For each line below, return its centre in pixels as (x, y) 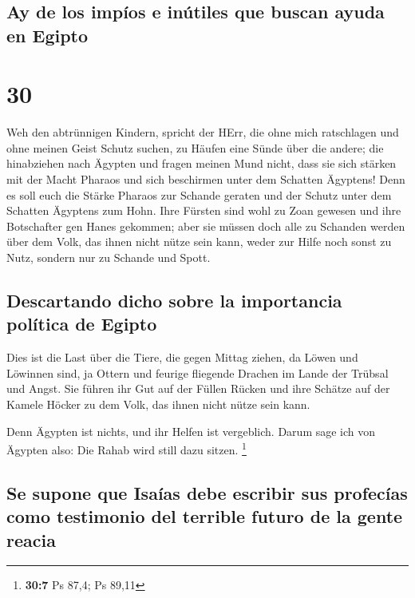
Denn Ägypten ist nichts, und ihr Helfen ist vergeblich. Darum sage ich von (191, 431)
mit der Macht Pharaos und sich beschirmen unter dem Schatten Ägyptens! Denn (206, 179)
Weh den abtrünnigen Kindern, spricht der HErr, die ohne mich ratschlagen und (203, 132)
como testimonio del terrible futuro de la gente (205, 516)
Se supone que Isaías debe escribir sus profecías (207, 492)
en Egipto (47, 35)
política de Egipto (82, 324)
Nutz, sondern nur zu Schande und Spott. (109, 257)
